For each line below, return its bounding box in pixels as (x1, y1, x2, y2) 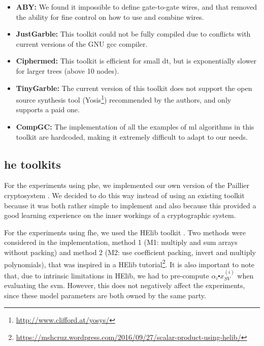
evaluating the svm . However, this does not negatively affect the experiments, (4, 280, 245, 291)
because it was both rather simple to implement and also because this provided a (4, 200, 256, 210)
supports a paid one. (16, 104, 80, 115)
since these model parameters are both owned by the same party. (4, 290, 206, 300)
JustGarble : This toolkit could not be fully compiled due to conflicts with (16, 28, 251, 39)
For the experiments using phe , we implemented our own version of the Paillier (4, 180, 250, 191)
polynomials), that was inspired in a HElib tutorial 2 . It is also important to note (4, 257, 255, 269)
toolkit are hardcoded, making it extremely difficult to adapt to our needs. (16, 131, 248, 142)
